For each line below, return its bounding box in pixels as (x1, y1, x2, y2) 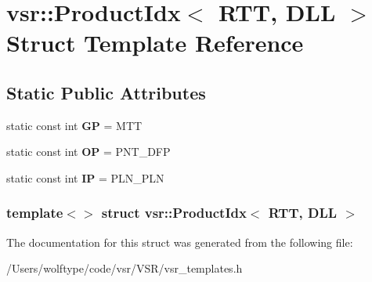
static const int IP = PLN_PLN (6, 169, 164, 186)
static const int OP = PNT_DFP (6, 143, 171, 160)
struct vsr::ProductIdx (101, 203, 247, 222)
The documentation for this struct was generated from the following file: (6, 233, 353, 250)
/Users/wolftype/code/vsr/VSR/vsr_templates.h (6, 260, 243, 277)
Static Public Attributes (6, 80, 206, 104)
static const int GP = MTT (6, 117, 143, 133)
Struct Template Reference (6, 27, 304, 59)
